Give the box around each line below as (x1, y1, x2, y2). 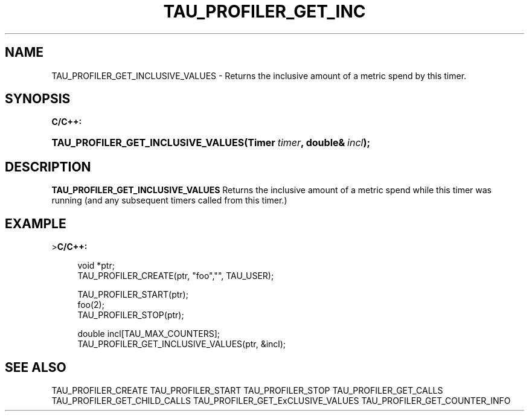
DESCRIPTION (5, 159, 91, 174)
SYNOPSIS (5, 91, 71, 107)
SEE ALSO (5, 359, 66, 375)
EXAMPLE (5, 216, 66, 231)
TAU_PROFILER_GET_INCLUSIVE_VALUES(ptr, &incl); (77, 339, 286, 350)
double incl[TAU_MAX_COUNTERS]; (77, 328, 220, 339)
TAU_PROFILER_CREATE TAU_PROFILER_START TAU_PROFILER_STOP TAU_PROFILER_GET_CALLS (51, 385, 443, 395)
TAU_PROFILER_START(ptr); (77, 289, 188, 300)
